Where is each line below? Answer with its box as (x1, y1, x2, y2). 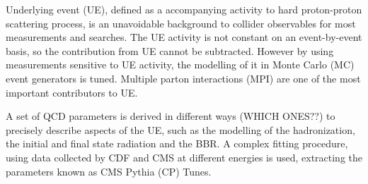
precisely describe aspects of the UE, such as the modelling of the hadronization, (6, 122, 355, 137)
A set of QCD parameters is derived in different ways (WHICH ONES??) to (6, 109, 335, 123)
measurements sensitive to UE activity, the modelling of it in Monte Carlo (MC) (6, 57, 355, 72)
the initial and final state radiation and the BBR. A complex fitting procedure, (6, 136, 348, 151)
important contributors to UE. (6, 85, 138, 99)
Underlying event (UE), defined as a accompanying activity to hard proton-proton (6, 2, 362, 16)
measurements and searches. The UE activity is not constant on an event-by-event (6, 30, 362, 44)
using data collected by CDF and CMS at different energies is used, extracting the (6, 149, 363, 164)
